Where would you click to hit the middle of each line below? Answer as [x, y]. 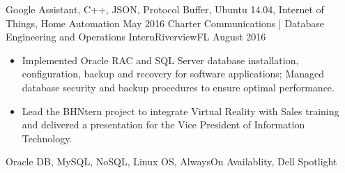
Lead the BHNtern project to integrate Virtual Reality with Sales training [181, 111]
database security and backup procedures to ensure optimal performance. [178, 87]
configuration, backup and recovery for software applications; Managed [173, 74]
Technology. [47, 138]
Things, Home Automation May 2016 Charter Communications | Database [165, 23]
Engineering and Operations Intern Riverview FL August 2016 [136, 37]
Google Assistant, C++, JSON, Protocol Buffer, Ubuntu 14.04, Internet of [165, 9]
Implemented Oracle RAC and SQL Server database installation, [160, 60]
